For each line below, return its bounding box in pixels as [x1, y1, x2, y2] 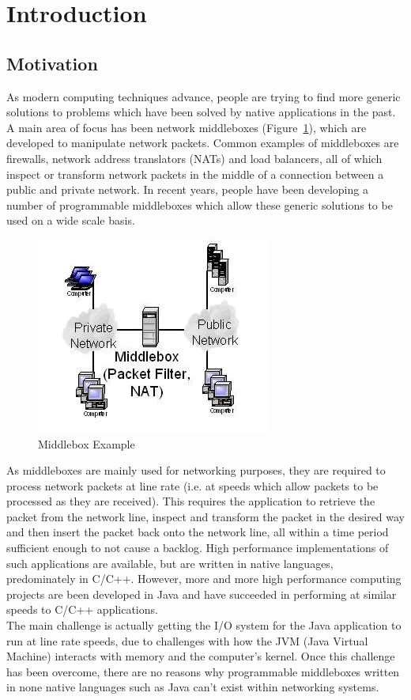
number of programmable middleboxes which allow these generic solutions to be [6, 196, 393, 213]
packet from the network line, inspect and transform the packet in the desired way [6, 508, 405, 524]
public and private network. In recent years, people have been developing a [6, 181, 368, 198]
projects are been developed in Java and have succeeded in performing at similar [6, 585, 397, 602]
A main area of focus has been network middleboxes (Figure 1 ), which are [6, 119, 367, 135]
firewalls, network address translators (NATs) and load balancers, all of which [6, 149, 383, 166]
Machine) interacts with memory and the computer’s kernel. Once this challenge [6, 648, 395, 664]
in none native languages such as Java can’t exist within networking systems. [6, 679, 379, 695]
